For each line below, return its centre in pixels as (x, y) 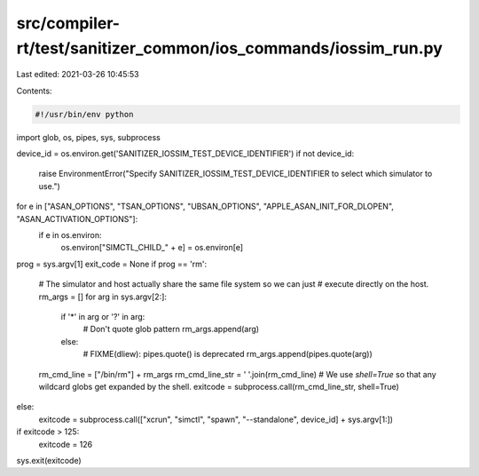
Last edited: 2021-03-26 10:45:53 (78, 75)
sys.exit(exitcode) (49, 460)
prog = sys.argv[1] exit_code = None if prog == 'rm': (112, 264)
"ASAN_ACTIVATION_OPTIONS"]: (77, 218)
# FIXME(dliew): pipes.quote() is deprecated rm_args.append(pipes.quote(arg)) (228, 354)
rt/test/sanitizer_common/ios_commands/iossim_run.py (230, 48)
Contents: (34, 91)
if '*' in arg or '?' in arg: (103, 317)
